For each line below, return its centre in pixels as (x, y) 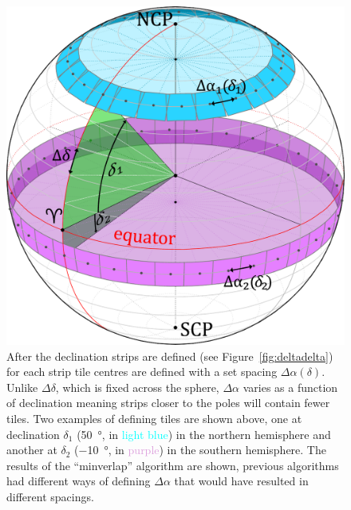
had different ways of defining (79, 481)
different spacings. (50, 496)
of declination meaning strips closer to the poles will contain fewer (168, 403)
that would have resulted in (241, 481)
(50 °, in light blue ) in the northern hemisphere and (204, 434)
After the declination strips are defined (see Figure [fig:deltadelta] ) (170, 356)
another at (32, 450)
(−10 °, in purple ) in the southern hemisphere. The (200, 450)
